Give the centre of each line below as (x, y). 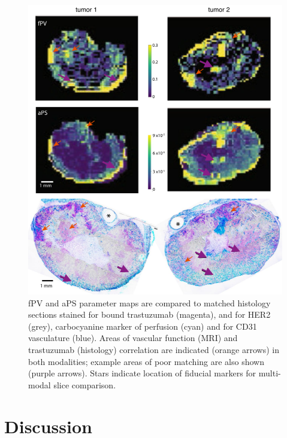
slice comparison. (85, 384)
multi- (270, 373)
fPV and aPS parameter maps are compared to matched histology (149, 302)
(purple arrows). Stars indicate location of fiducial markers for (142, 373)
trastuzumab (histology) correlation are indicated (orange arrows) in (154, 349)
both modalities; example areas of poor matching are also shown (146, 361)
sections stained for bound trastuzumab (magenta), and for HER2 (149, 314)
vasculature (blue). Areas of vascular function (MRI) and (133, 338)
